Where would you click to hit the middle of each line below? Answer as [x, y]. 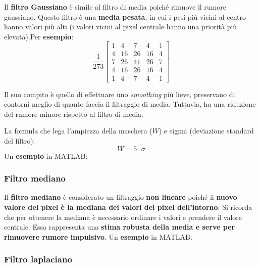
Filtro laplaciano [38, 259]
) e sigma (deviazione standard [206, 131]
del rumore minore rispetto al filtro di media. [74, 114]
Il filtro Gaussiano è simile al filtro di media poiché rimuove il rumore [115, 7]
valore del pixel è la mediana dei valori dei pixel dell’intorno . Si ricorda [128, 207]
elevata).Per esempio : [39, 36]
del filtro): [20, 140]
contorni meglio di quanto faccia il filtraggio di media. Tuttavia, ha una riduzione [130, 104]
